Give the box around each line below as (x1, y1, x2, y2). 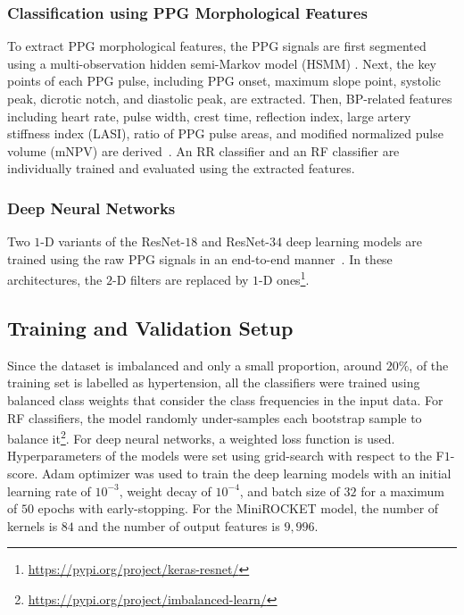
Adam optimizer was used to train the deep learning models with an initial (41, 464, 452, 483)
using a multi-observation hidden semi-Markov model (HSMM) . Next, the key (7, 54, 436, 72)
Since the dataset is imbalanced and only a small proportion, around (7, 355, 382, 374)
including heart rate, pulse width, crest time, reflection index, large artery (7, 106, 411, 125)
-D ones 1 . (259, 268, 310, 289)
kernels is (7, 516, 58, 535)
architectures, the (7, 270, 103, 289)
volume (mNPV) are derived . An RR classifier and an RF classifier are (7, 141, 400, 160)
